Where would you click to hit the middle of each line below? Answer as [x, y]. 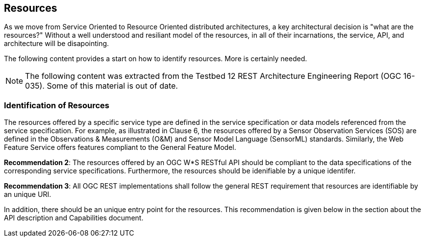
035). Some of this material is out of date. [101, 86]
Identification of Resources [57, 105]
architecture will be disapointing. [57, 44]
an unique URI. [28, 194]
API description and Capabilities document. [74, 218]
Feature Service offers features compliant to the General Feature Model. [120, 147]
